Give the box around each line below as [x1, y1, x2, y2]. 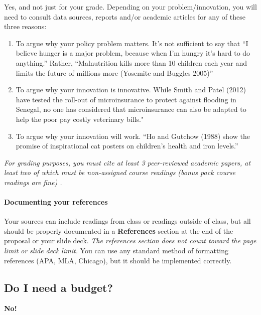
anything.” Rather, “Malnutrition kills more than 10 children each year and [16, 57, 247, 68]
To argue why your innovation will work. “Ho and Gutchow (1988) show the [16, 130, 250, 141]
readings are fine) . [4, 177, 62, 187]
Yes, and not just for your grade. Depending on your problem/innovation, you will [4, 2, 257, 12]
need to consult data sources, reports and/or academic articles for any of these [4, 11, 245, 22]
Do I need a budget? [4, 279, 113, 295]
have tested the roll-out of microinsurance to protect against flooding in [16, 94, 236, 104]
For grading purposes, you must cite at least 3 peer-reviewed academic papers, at [4, 157, 251, 168]
